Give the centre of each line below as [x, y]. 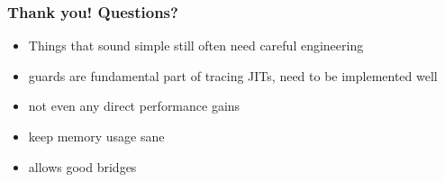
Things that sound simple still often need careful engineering [196, 45]
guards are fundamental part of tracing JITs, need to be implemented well [233, 75]
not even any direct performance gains [134, 106]
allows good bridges [82, 166]
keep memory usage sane [96, 136]
